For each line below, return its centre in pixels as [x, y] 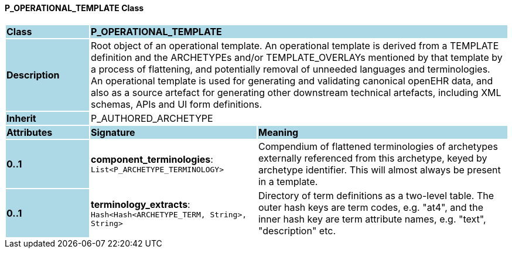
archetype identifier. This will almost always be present [379, 170]
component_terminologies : [152, 160]
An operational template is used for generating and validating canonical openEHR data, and [292, 81]
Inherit [21, 118]
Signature [113, 132]
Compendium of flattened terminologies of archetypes [378, 146]
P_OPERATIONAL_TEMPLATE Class [74, 8]
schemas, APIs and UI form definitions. [176, 104]
